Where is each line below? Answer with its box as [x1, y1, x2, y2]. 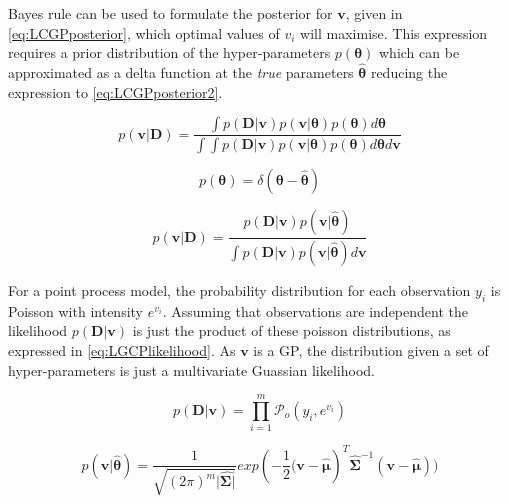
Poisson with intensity [8, 300, 143, 321]
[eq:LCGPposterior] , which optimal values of [8, 22, 280, 43]
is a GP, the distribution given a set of [253, 339, 489, 360]
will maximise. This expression [300, 22, 488, 43]
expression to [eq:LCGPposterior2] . [8, 81, 223, 102]
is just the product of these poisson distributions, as [132, 320, 451, 341]
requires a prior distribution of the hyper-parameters [8, 42, 331, 63]
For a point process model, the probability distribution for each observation [8, 279, 471, 300]
